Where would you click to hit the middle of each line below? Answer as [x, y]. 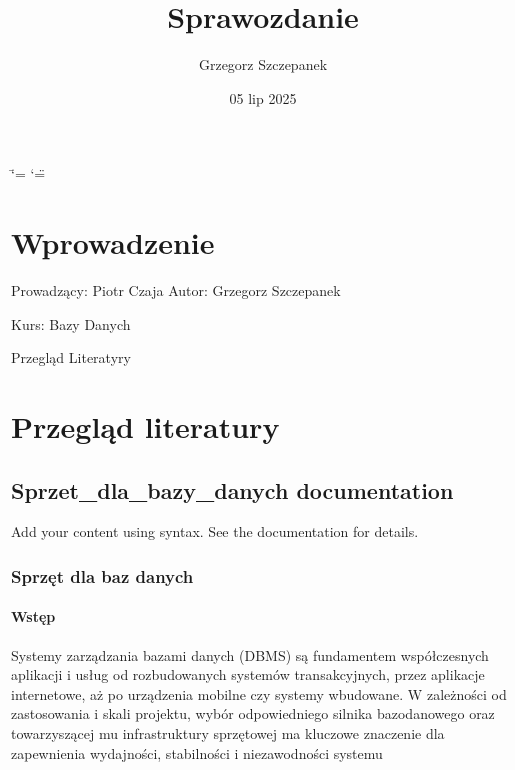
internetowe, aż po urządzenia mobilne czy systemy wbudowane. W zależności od [259, 693]
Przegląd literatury [145, 426]
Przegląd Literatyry [71, 357]
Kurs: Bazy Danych [71, 323]
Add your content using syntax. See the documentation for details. [215, 531]
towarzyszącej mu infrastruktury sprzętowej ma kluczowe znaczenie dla [228, 733]
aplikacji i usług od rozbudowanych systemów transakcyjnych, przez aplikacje [248, 674]
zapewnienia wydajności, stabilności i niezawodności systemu [197, 752]
